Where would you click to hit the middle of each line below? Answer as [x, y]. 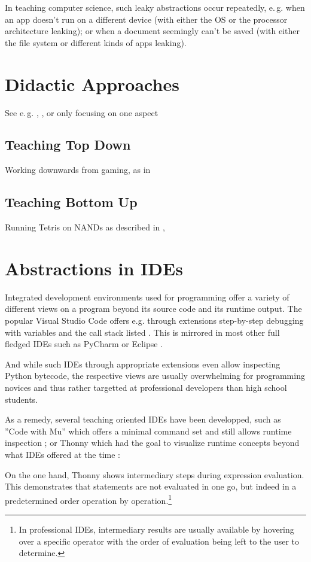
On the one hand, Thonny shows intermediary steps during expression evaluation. [155, 474]
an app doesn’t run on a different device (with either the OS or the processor [146, 19]
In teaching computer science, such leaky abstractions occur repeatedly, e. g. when [155, 7]
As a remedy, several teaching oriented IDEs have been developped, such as [143, 419]
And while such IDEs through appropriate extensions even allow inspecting [143, 364]
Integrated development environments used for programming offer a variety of [147, 297]
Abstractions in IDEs [94, 268]
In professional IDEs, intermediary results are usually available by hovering [156, 529]
